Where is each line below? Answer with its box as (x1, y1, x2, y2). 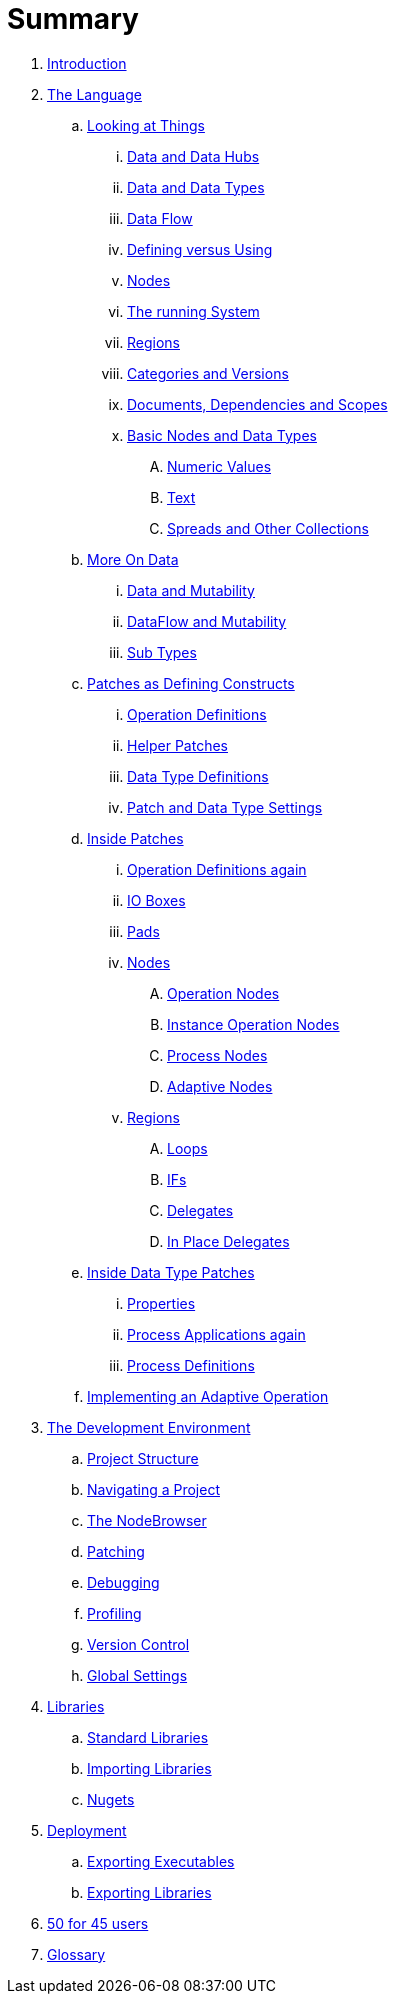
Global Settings (87, 1666, 188, 1684)
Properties (127, 1294, 196, 1312)
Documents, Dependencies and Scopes (127, 395, 388, 413)
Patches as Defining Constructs (87, 674, 295, 692)
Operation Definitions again (127, 860, 307, 878)
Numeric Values (167, 457, 272, 475)
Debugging (87, 1573, 160, 1591)
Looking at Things (87, 116, 205, 134)
